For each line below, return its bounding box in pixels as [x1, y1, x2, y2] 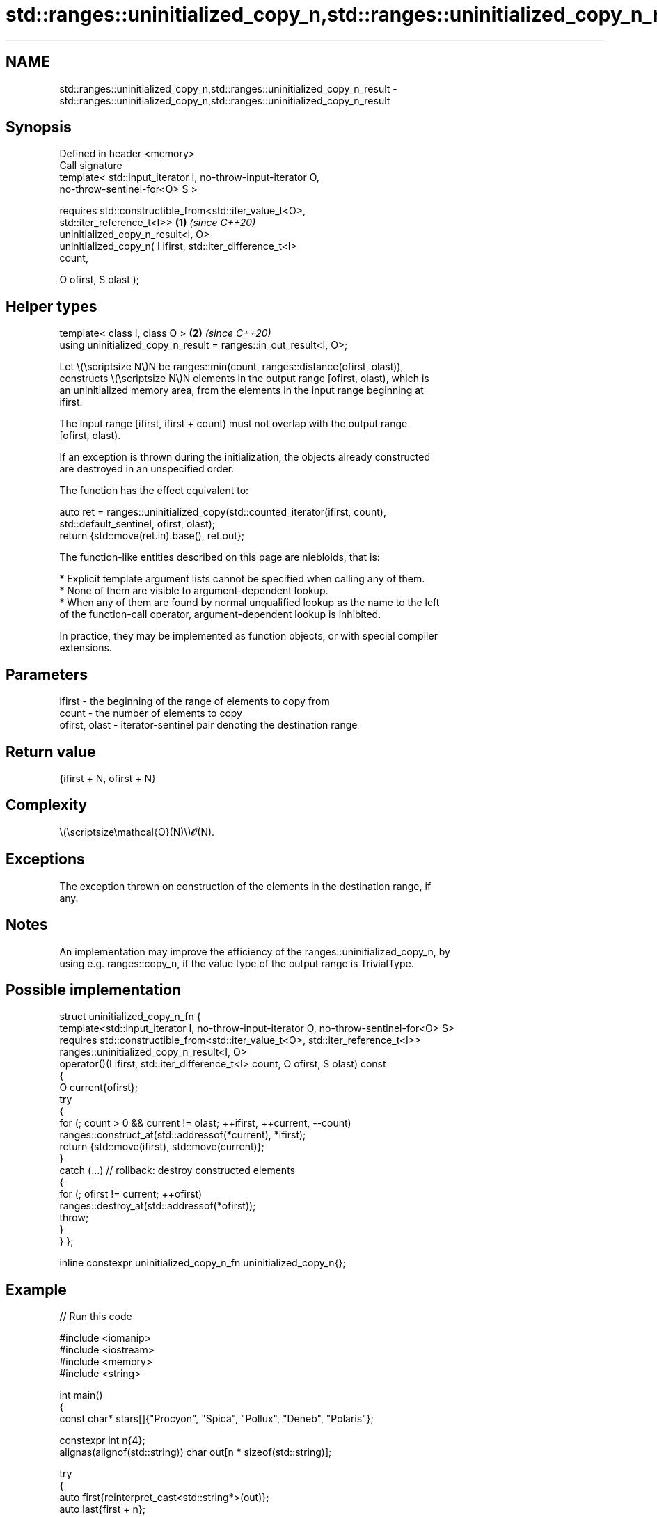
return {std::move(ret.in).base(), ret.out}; [59, 530, 245, 542]
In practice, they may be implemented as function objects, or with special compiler [59, 630, 438, 642]
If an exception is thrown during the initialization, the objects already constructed [59, 451, 431, 463]
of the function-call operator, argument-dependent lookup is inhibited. [59, 608, 381, 621]
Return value [6, 742, 96, 761]
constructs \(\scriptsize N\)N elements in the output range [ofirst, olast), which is [59, 372, 429, 385]
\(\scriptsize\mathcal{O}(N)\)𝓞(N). [59, 825, 215, 838]
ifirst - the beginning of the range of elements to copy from [59, 695, 330, 708]
